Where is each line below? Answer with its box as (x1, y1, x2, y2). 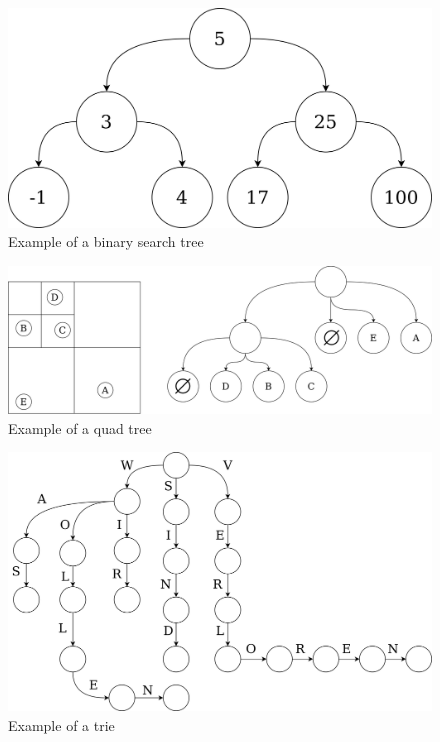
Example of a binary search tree (8, 231, 204, 252)
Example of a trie (8, 714, 115, 735)
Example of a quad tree (8, 417, 152, 438)
